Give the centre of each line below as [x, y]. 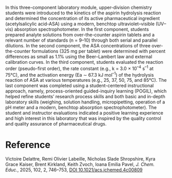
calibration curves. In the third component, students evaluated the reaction [84, 62]
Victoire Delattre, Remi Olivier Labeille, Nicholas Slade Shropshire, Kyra [80, 159]
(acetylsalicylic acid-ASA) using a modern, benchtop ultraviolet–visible [80, 24]
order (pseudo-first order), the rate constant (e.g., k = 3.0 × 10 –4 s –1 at [80, 68]
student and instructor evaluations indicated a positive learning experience [84, 113]
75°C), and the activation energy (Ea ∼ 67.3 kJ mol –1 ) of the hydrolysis [80, 74]
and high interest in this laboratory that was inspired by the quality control [83, 118]
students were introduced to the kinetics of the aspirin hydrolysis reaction [83, 13]
